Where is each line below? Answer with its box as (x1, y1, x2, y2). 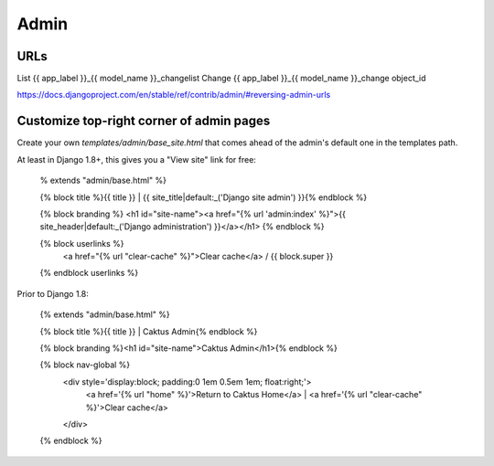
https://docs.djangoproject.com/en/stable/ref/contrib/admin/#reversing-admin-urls (16, 90, 331, 101)
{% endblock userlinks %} (39, 268, 139, 279)
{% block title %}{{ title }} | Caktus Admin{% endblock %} (39, 325, 258, 337)
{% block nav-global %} (39, 359, 131, 370)
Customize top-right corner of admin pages (16, 113, 271, 129)
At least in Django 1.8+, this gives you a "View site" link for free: (16, 154, 256, 164)
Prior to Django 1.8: (16, 288, 89, 299)
